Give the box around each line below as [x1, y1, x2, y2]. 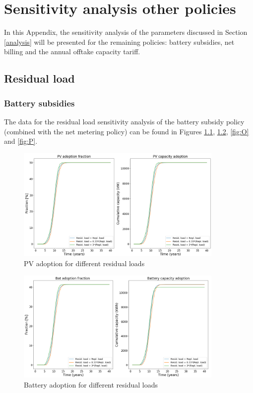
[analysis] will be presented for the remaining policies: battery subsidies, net [4, 36, 235, 47]
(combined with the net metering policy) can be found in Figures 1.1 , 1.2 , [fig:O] [4, 126, 249, 136]
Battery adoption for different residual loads [24, 379, 158, 390]
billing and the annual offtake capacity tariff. [4, 46, 140, 57]
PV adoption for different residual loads [24, 258, 145, 269]
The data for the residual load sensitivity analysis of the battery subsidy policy [4, 116, 245, 126]
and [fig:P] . [4, 136, 38, 146]
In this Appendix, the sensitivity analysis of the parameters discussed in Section [4, 27, 248, 37]
